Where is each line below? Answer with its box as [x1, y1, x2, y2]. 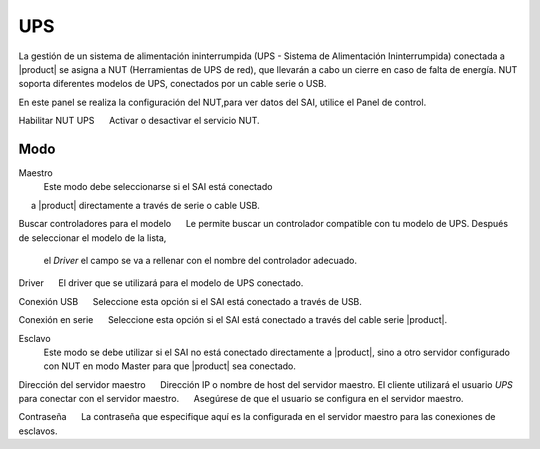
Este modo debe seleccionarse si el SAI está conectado [43, 181, 273, 193]
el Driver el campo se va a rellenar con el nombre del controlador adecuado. [43, 254, 357, 266]
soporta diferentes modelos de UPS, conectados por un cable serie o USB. [18, 78, 327, 90]
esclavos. [18, 425, 59, 437]
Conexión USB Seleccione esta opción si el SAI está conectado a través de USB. [18, 295, 362, 307]
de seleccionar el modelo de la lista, [18, 231, 167, 244]
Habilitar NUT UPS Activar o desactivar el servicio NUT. [18, 115, 260, 127]
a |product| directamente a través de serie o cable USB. [30, 199, 260, 211]
